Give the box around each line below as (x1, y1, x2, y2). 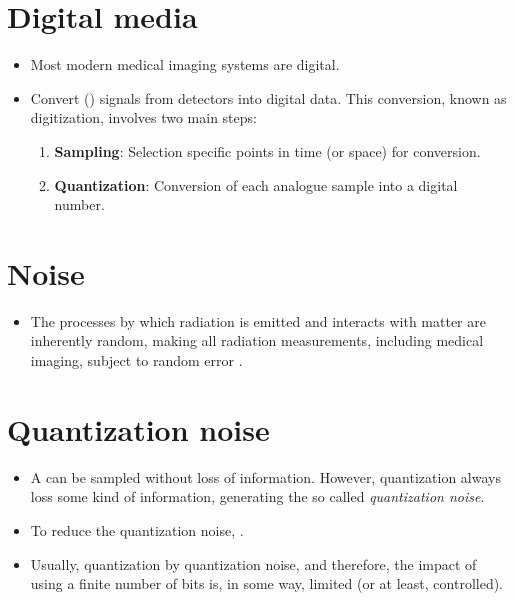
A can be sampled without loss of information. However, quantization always (30, 466, 501, 487)
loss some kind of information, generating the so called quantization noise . (30, 486, 485, 507)
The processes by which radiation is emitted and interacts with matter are (30, 310, 486, 331)
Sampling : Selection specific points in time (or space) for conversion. (54, 140, 481, 161)
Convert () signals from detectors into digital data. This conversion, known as (30, 87, 507, 108)
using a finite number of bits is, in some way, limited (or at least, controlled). (30, 573, 504, 594)
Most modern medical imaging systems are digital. (30, 54, 340, 75)
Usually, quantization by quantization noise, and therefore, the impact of (30, 553, 477, 574)
